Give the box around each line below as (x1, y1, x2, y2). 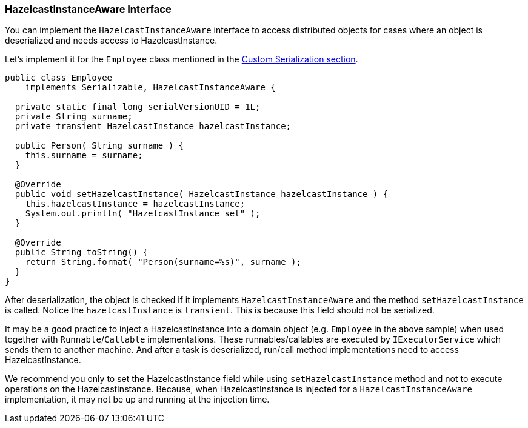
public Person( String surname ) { (15, 141, 184, 151)
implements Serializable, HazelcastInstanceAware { (25, 82, 276, 93)
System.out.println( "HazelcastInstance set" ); (25, 209, 261, 219)
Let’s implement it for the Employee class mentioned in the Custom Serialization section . (5, 54, 358, 65)
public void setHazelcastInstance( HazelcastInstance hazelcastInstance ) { (15, 189, 389, 199)
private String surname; (15, 112, 133, 122)
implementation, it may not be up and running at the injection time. (5, 394, 270, 405)
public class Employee (5, 73, 113, 83)
